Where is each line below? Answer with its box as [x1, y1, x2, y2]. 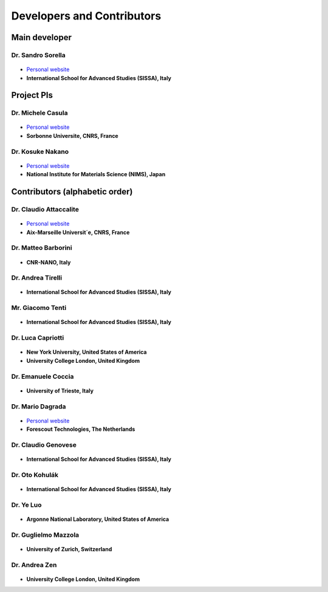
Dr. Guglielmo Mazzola [11, 531, 80, 539]
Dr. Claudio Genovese [11, 441, 77, 449]
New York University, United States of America [26, 348, 147, 356]
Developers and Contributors [11, 9, 162, 22]
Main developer [11, 32, 72, 43]
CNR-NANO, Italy [26, 258, 71, 266]
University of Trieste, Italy [26, 387, 94, 394]
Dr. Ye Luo [11, 500, 42, 509]
